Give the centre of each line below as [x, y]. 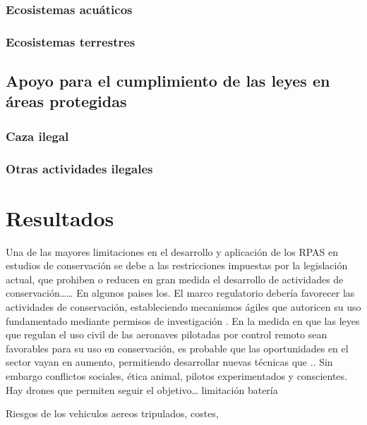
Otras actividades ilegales [79, 168]
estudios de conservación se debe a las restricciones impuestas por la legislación [177, 265]
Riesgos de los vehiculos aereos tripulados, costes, [112, 413]
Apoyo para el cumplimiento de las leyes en [168, 81]
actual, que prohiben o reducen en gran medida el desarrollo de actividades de [175, 279]
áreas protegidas [66, 101]
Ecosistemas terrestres [71, 41]
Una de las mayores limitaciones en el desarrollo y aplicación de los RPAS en [172, 251]
